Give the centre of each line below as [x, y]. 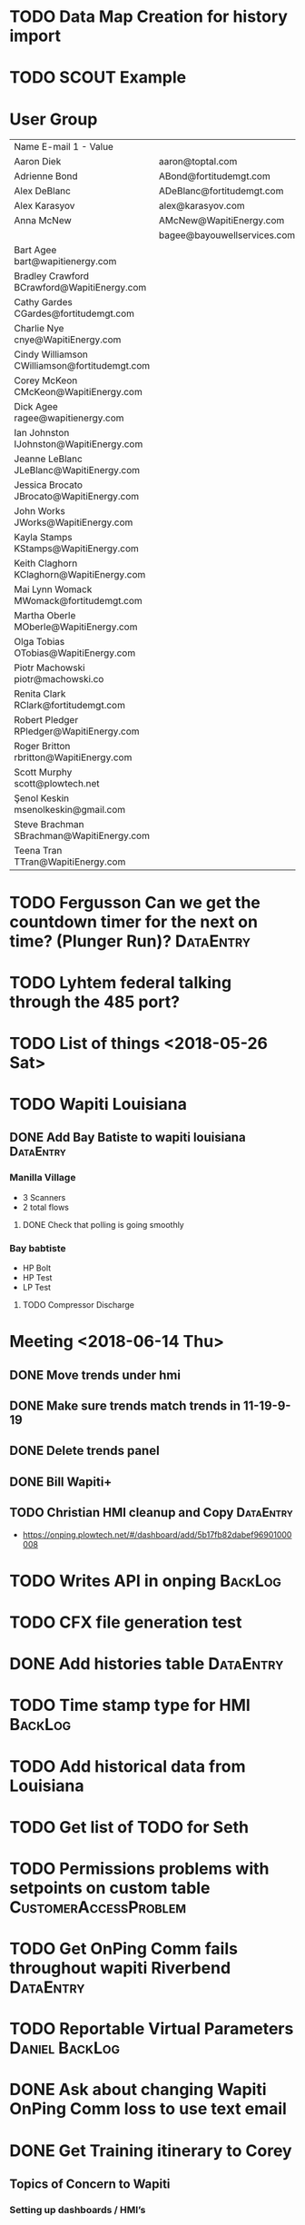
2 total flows [46, 1207]
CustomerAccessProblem [98, 1907]
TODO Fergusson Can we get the [135, 902]
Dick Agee [36, 407]
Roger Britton [42, 747]
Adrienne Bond [46, 176]
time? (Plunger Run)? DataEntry [130, 941]
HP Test [37, 1278]
